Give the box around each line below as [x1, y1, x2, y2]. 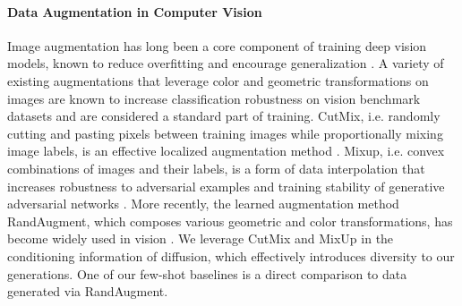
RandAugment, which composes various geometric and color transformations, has [7, 211, 453, 230]
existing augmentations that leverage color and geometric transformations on [7, 71, 429, 89]
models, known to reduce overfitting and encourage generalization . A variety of [7, 54, 444, 72]
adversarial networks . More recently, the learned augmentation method [7, 194, 399, 213]
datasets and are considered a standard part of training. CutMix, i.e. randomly [7, 106, 441, 125]
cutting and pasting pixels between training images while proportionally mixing [7, 123, 443, 142]
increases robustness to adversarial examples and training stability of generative [7, 176, 445, 195]
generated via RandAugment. [7, 282, 168, 301]
